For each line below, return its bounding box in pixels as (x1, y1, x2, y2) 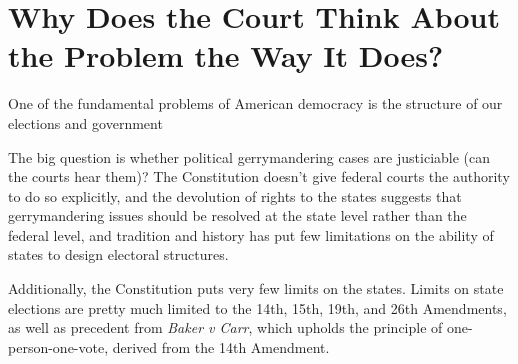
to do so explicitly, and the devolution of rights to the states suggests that (8, 185, 462, 206)
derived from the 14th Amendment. (112, 336, 330, 357)
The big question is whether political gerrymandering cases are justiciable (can (8, 146, 491, 167)
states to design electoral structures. (8, 244, 229, 265)
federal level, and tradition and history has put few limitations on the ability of (8, 224, 494, 245)
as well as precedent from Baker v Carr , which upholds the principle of (8, 317, 443, 338)
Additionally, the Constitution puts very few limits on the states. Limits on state (8, 278, 504, 299)
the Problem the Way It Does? (8, 35, 444, 76)
